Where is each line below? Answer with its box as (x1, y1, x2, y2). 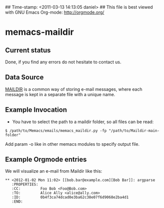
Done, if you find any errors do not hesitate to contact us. (5, 59, 122, 65)
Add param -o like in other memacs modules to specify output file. (5, 141, 140, 147)
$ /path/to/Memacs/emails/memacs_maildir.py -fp (5, 128, 107, 133)
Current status (5, 46, 51, 54)
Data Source (5, 73, 44, 81)
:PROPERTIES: (11, 182, 38, 187)
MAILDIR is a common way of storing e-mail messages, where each (5, 86, 143, 92)
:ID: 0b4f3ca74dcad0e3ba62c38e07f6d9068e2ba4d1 (11, 195, 129, 200)
